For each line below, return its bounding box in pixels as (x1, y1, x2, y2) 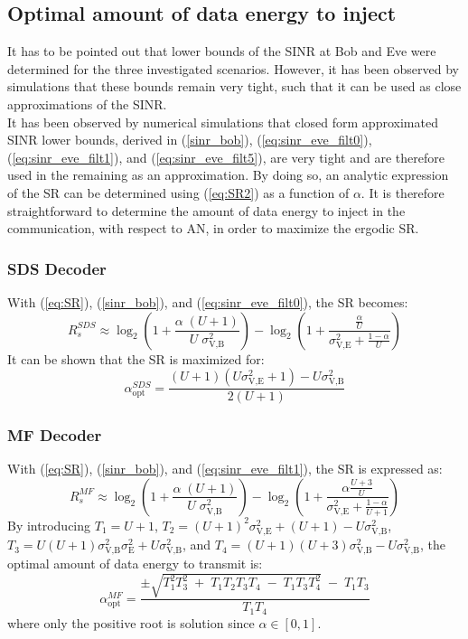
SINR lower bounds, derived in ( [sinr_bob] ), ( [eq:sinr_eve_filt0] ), (7, 130, 372, 149)
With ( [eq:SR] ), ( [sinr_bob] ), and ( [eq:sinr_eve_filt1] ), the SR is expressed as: (7, 459, 443, 478)
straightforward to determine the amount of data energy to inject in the (7, 201, 406, 220)
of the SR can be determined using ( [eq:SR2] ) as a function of (7, 183, 350, 202)
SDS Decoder (7, 257, 107, 279)
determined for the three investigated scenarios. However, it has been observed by (7, 59, 459, 78)
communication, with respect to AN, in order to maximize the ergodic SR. (7, 219, 419, 238)
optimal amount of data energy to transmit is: (7, 554, 263, 573)
